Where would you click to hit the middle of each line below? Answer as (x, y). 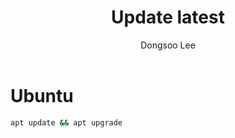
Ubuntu (42, 95)
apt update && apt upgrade (66, 122)
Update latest (168, 17)
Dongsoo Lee (168, 45)
